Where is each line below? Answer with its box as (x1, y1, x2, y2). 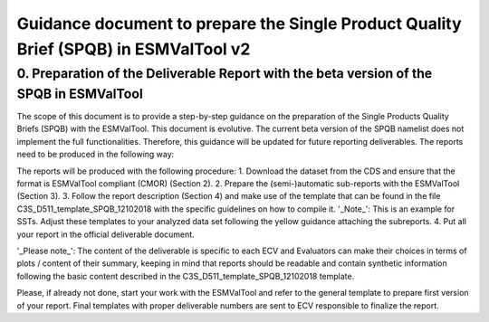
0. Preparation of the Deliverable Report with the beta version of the (16, 65, 433, 81)
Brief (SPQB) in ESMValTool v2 (16, 39, 251, 59)
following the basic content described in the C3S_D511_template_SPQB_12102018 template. (16, 270, 355, 281)
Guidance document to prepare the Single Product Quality (16, 14, 462, 33)
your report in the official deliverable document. (16, 229, 195, 240)
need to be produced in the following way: (16, 149, 175, 160)
